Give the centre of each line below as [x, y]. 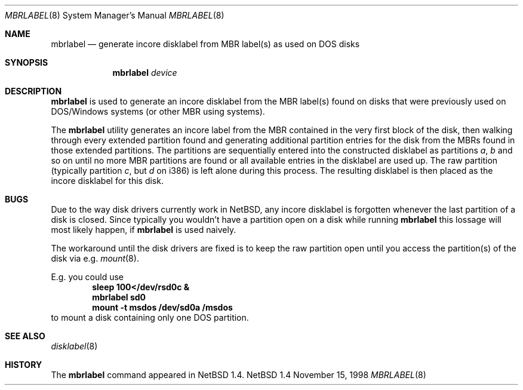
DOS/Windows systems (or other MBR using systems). [158, 111]
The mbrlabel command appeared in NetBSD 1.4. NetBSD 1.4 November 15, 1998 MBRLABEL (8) [239, 375]
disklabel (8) [74, 346]
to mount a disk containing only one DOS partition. [150, 317]
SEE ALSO [25, 336]
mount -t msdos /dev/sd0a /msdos [162, 307]
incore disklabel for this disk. [107, 181]
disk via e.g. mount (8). [95, 258]
